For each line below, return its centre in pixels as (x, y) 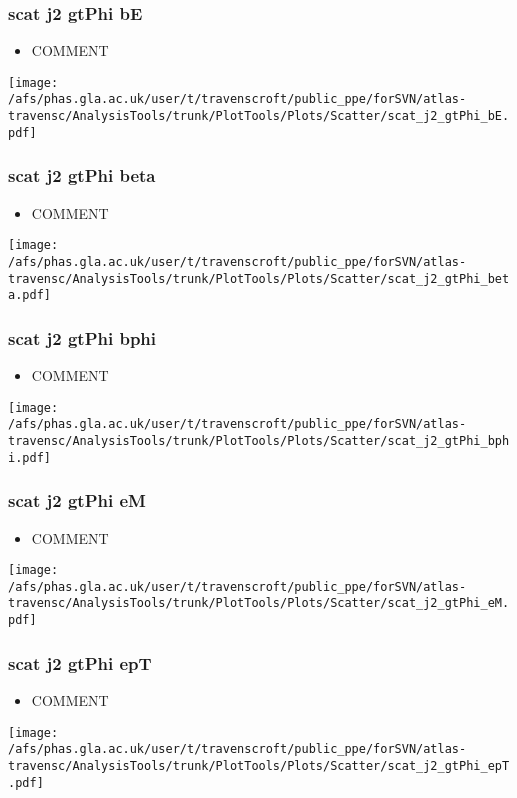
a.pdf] (29, 295)
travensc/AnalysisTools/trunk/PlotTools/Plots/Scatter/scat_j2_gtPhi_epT (259, 765)
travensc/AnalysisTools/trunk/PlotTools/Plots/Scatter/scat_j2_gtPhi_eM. (259, 603)
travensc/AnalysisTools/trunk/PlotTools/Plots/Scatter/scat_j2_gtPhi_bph (259, 441)
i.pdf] (29, 457)
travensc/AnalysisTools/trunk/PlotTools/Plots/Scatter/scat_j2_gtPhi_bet (259, 278)
